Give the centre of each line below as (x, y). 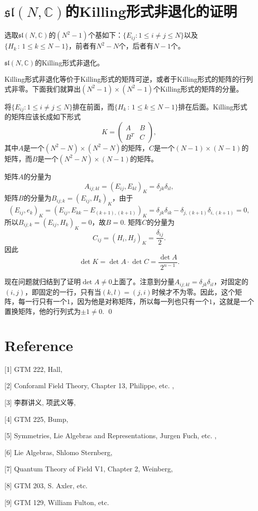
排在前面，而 (93, 106)
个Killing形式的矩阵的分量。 (198, 88)
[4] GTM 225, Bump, (36, 419)
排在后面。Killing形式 (213, 106)
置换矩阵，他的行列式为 (43, 311)
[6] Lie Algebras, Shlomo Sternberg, (58, 452)
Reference (39, 345)
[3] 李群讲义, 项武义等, (40, 402)
